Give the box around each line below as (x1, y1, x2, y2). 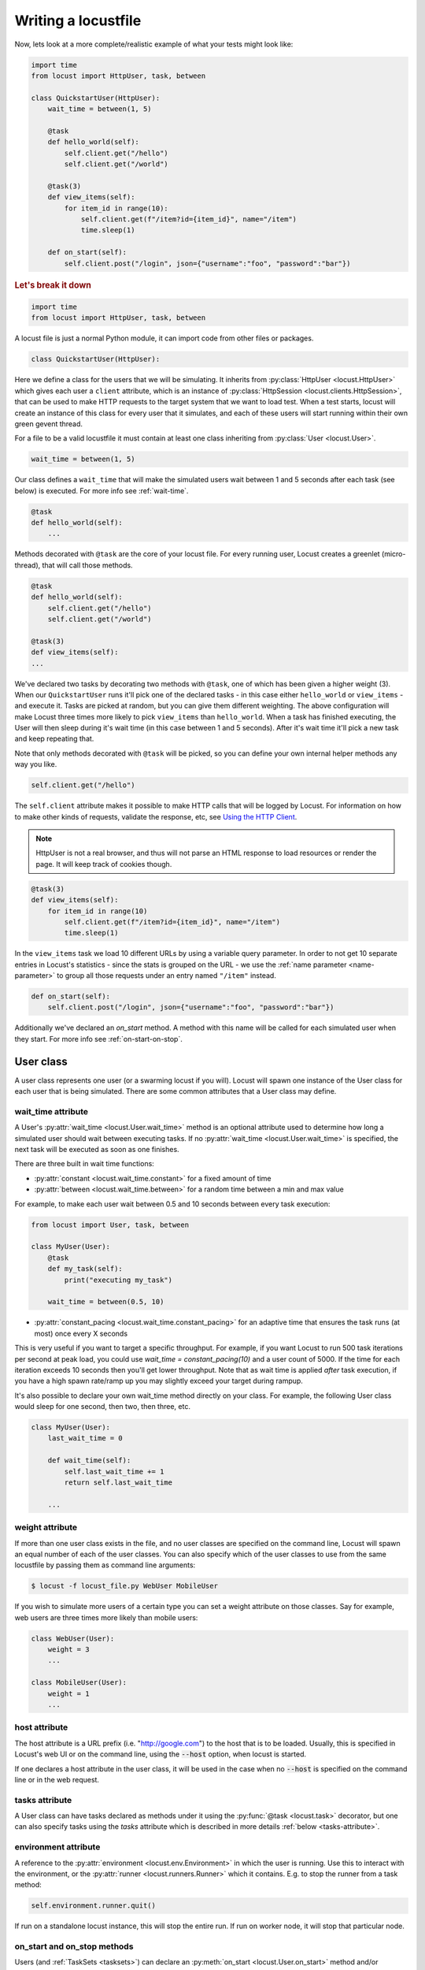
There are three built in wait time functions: (14, 1159, 155, 1169)
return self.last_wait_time (64, 1478, 173, 1487)
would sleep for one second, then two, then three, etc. (14, 1402, 190, 1411)
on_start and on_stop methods (14, 1941, 134, 1952)
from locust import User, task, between (31, 1220, 189, 1229)
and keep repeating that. (14, 734, 94, 744)
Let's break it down (14, 280, 92, 291)
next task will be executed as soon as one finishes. (14, 1145, 180, 1154)
